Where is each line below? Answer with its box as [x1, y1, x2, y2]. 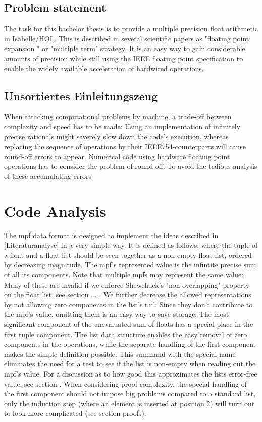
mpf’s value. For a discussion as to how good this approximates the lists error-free [4, 368, 257, 379]
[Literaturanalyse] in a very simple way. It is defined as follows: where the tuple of [4, 240, 258, 250]
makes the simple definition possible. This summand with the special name [4, 348, 236, 359]
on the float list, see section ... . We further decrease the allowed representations [4, 289, 251, 300]
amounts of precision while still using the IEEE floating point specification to [4, 53, 243, 63]
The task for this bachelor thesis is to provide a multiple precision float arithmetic [4, 23, 258, 34]
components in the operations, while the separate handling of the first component [4, 339, 256, 349]
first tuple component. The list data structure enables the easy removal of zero [4, 329, 247, 339]
